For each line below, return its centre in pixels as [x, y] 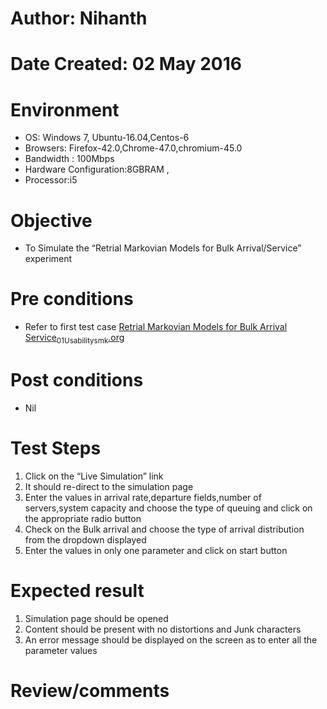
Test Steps [56, 448]
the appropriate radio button [83, 518]
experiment [48, 259]
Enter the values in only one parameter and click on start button [156, 550]
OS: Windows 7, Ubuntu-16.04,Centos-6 [107, 138]
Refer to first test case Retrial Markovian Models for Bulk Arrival [156, 327]
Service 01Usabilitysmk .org [74, 339]
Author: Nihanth [79, 18]
